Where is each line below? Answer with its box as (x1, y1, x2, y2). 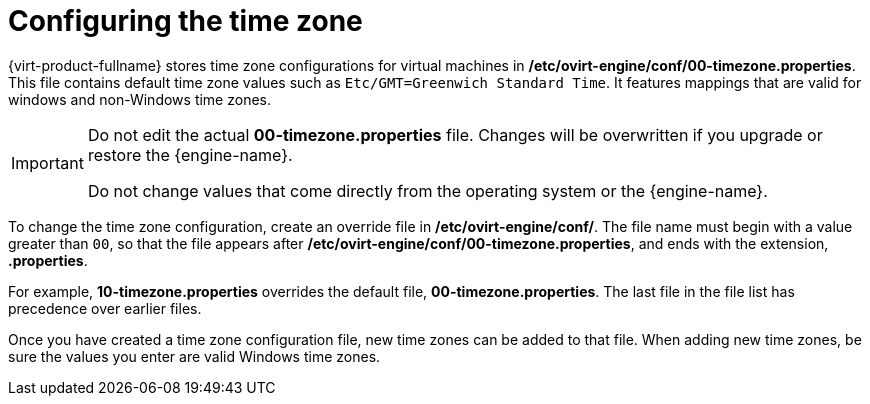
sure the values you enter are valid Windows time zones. (8, 347, 381, 365)
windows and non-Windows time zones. (8, 90, 271, 108)
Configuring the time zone (8, 4, 363, 38)
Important (11, 152, 84, 173)
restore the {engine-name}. (87, 144, 293, 165)
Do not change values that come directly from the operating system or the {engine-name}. (87, 180, 768, 201)
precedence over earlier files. (8, 299, 202, 317)
